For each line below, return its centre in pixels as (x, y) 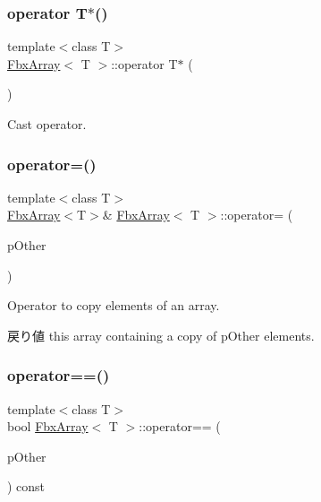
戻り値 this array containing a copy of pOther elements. (161, 335)
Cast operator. (47, 124)
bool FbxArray (48, 426)
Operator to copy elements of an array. (114, 305)
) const (26, 486)
